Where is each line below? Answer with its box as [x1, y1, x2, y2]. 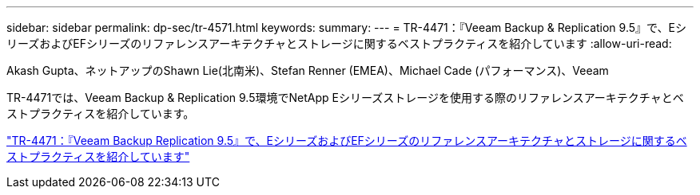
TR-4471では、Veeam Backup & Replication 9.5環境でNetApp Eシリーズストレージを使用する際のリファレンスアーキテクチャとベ [6, 91, 684, 104]
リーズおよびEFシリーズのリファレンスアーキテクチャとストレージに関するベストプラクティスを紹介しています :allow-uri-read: [6, 37, 672, 50]
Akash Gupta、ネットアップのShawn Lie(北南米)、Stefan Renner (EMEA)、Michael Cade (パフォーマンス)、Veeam [6, 64, 609, 77]
